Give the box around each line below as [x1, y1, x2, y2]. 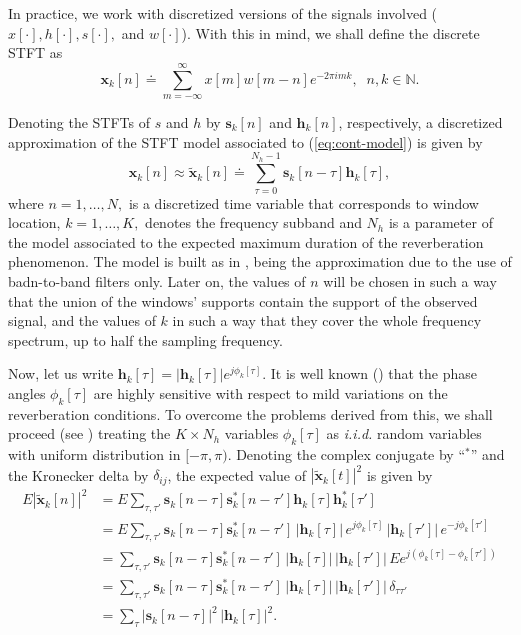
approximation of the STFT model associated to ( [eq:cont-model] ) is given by [8, 131, 483, 152]
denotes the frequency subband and [145, 212, 362, 233]
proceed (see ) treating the [8, 423, 171, 444]
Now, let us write [8, 363, 114, 384]
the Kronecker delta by [8, 464, 149, 485]
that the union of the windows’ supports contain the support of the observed [8, 290, 478, 311]
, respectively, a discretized [338, 111, 503, 132]
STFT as [8, 42, 63, 63]
